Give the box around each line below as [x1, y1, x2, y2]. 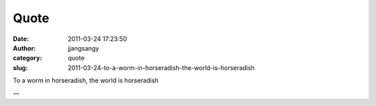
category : [13, 54, 42, 62]
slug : [13, 63, 28, 72]
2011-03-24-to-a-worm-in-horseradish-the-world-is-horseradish [68, 63, 256, 72]
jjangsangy [68, 44, 100, 52]
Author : [13, 44, 36, 52]
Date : [13, 35, 29, 43]
